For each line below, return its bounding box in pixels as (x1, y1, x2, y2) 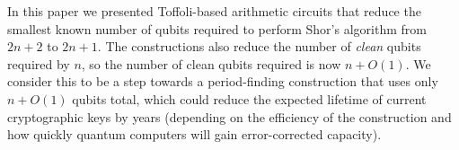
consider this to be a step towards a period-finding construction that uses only (7, 72, 438, 91)
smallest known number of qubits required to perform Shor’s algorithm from (7, 19, 427, 38)
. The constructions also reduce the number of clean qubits (97, 37, 421, 56)
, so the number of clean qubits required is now (81, 54, 341, 73)
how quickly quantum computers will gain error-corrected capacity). (7, 125, 382, 144)
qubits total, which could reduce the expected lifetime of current (72, 89, 427, 108)
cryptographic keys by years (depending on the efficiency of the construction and (7, 107, 452, 126)
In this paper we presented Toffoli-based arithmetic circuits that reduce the (7, 2, 421, 20)
